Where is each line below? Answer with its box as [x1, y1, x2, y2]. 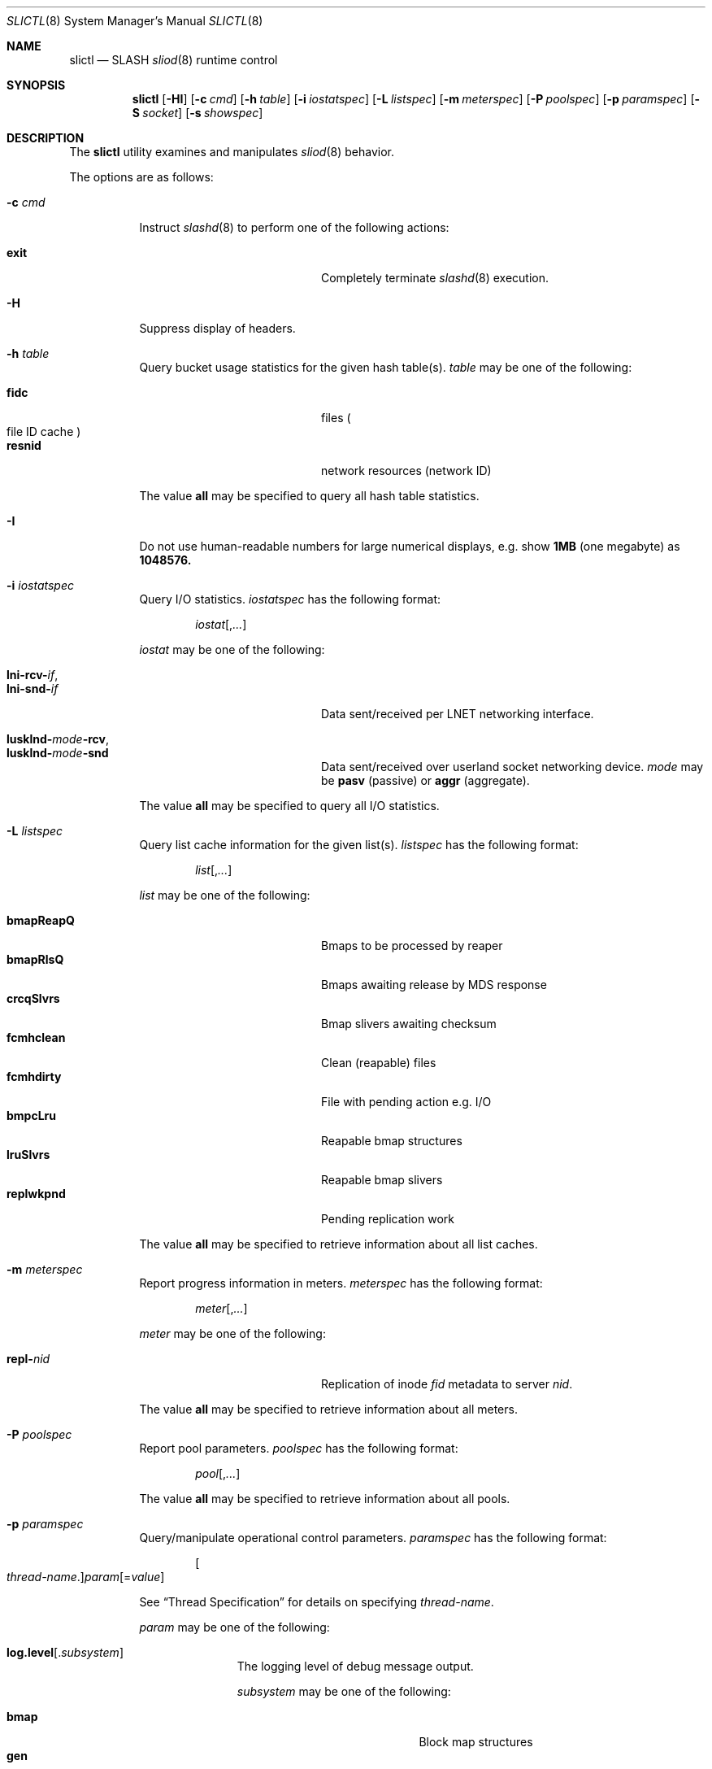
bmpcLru [7, 1109, 56, 1122]
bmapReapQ [7, 913, 75, 927]
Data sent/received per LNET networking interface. [321, 707, 594, 721]
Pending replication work [321, 1212, 454, 1226]
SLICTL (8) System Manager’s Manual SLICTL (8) [7, 14, 263, 28]
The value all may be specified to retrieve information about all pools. [139, 1492, 510, 1505]
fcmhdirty [7, 1070, 62, 1083]
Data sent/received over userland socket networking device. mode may [321, 760, 704, 773]
